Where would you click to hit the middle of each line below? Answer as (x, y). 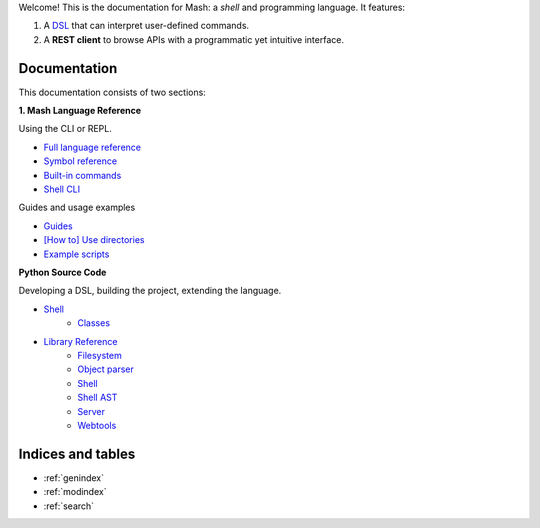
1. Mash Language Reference (80, 111)
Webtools (97, 425)
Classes (93, 323)
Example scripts (76, 254)
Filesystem (99, 355)
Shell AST (97, 397)
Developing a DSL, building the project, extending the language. (150, 291)
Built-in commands (82, 175)
